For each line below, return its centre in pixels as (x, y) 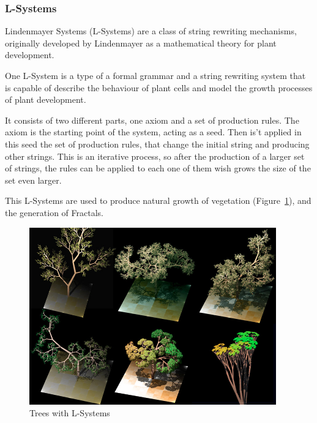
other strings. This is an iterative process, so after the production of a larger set (155, 156)
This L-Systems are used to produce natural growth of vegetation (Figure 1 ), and (158, 200)
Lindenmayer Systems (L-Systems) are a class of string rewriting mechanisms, (151, 31)
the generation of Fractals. (54, 212)
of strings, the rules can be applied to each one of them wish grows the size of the (158, 168)
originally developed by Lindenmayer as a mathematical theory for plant (141, 43)
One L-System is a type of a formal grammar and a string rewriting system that (155, 75)
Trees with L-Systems (70, 413)
